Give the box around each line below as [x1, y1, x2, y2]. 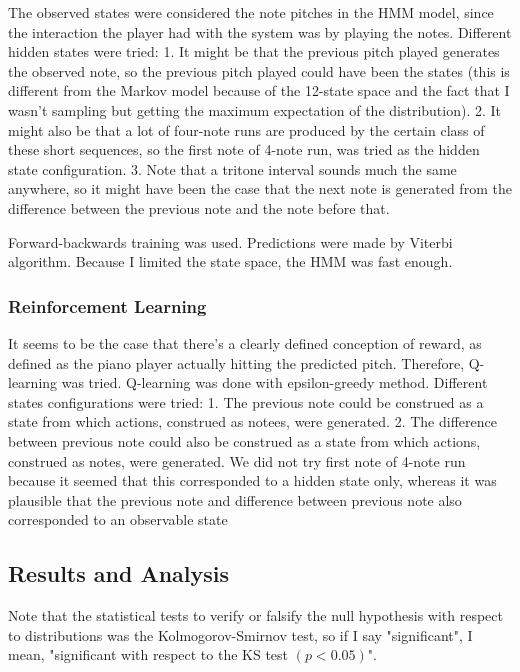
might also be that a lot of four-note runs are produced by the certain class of [8, 119, 485, 140]
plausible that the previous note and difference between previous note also [8, 489, 462, 510]
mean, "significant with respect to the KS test [8, 644, 289, 665]
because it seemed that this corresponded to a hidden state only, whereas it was [8, 470, 497, 491]
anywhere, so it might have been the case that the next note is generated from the [8, 178, 512, 199]
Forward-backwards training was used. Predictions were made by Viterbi [8, 231, 453, 252]
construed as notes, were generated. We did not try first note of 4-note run [8, 450, 466, 471]
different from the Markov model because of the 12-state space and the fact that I [8, 80, 510, 101]
